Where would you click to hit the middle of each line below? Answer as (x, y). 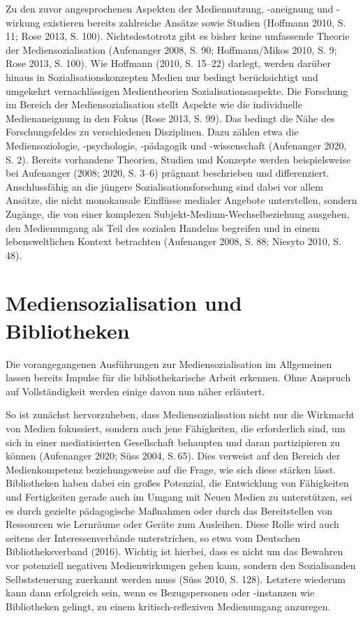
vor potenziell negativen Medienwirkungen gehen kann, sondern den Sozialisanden (181, 565)
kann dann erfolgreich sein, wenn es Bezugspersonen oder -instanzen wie (160, 593)
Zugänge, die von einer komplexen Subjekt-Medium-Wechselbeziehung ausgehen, (178, 213)
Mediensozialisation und (124, 303)
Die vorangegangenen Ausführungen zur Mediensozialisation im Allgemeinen (169, 363)
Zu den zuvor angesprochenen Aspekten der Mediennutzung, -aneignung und (170, 8)
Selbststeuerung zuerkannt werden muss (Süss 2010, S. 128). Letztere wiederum (176, 579)
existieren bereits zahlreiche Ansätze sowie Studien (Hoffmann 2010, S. (195, 22)
